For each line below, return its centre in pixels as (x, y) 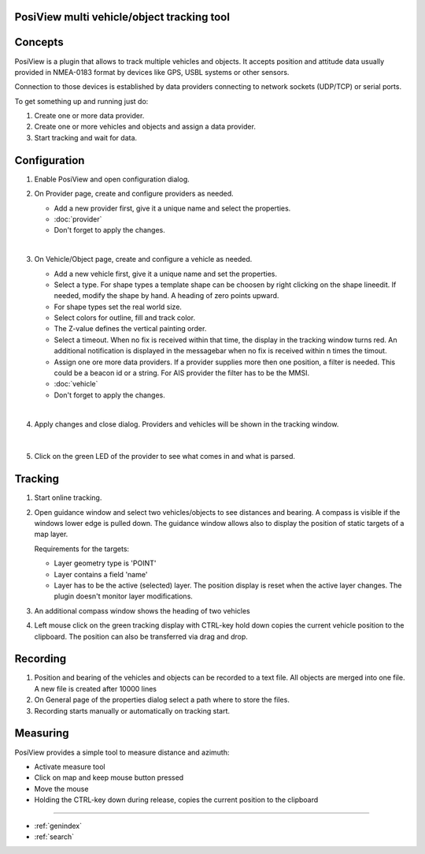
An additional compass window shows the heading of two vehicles (142, 610)
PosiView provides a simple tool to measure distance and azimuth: (122, 752)
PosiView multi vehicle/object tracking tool (122, 17)
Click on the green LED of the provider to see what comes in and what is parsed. (164, 457)
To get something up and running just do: (81, 101)
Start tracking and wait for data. (86, 137)
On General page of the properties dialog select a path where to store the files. (162, 700)
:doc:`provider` (78, 219)
